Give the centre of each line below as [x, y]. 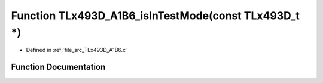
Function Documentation [58, 67]
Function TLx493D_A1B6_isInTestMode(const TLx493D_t [156, 16]
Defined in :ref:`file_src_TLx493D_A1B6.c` [77, 50]
